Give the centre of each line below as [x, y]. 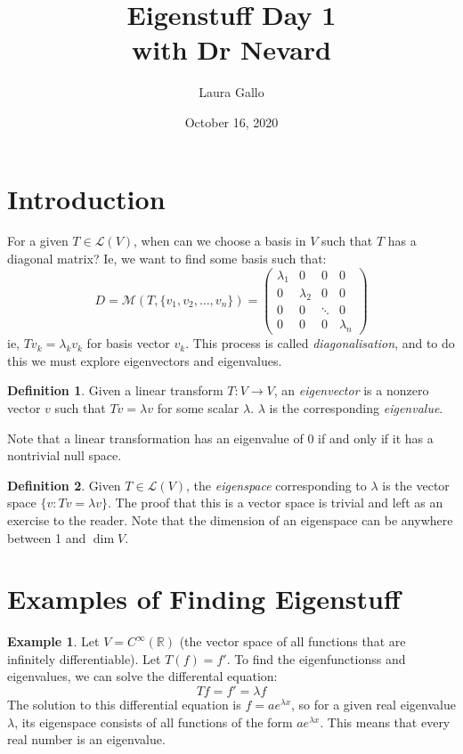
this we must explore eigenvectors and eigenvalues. [145, 360]
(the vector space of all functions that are [292, 641]
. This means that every [385, 722]
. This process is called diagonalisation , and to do [320, 343]
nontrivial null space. [65, 455]
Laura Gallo [231, 92]
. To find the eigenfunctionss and [316, 658]
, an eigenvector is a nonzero [351, 390]
